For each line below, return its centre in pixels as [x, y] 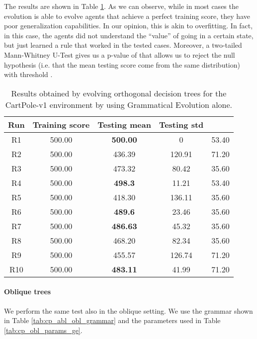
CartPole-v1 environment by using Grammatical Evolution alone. [119, 104]
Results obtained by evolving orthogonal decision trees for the [119, 93]
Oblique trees [28, 292]
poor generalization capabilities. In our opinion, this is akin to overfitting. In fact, [128, 26]
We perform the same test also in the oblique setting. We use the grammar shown [128, 310]
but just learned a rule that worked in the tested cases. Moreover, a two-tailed [123, 45]
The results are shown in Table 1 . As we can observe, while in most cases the [121, 6]
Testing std [181, 124]
